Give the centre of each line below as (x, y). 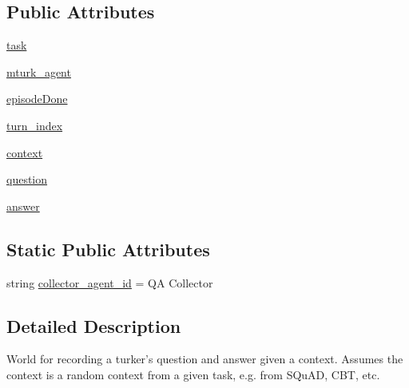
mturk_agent (39, 71)
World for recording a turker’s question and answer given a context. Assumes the (205, 359)
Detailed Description (94, 325)
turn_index (35, 125)
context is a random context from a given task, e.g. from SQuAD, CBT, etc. (193, 374)
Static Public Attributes (108, 249)
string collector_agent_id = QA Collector (110, 282)
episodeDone (37, 99)
